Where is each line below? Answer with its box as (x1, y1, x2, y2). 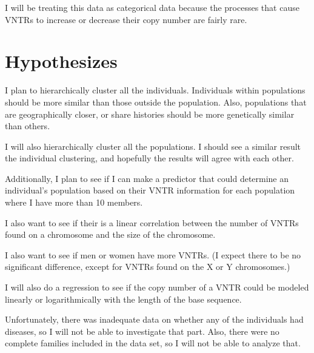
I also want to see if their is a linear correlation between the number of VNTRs (5, 216, 299, 229)
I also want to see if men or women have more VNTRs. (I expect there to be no (5, 248, 301, 261)
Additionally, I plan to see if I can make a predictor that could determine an (5, 172, 289, 184)
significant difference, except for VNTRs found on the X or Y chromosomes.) (5, 260, 290, 273)
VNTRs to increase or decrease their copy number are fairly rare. (5, 13, 247, 25)
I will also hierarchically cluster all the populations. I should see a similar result (5, 140, 301, 152)
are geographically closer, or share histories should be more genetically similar (5, 107, 295, 120)
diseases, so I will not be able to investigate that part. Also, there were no (5, 324, 279, 337)
